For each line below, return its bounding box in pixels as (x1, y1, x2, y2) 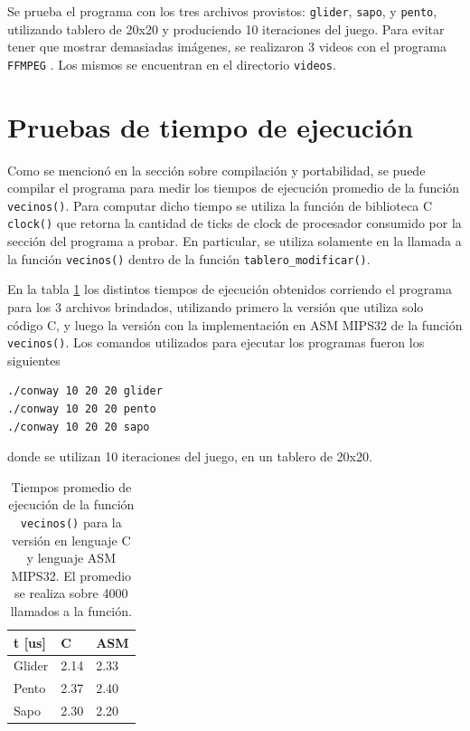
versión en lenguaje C (12, 530, 131, 549)
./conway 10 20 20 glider (7, 384, 163, 398)
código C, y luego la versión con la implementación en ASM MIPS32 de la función (7, 315, 463, 334)
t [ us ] (14, 632, 46, 651)
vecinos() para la (20, 512, 122, 531)
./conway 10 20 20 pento (7, 403, 156, 415)
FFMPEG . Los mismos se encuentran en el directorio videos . (7, 54, 336, 73)
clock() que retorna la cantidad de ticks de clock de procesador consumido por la (7, 214, 462, 233)
